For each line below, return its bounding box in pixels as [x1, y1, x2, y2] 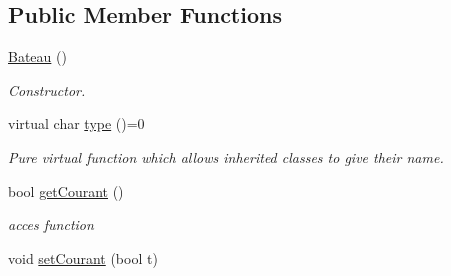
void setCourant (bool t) [8, 247, 158, 268]
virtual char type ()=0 [8, 113, 145, 134]
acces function [8, 214, 94, 235]
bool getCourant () [8, 180, 124, 201]
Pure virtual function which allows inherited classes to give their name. [8, 146, 444, 167]
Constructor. [8, 79, 86, 100]
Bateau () [8, 46, 67, 67]
